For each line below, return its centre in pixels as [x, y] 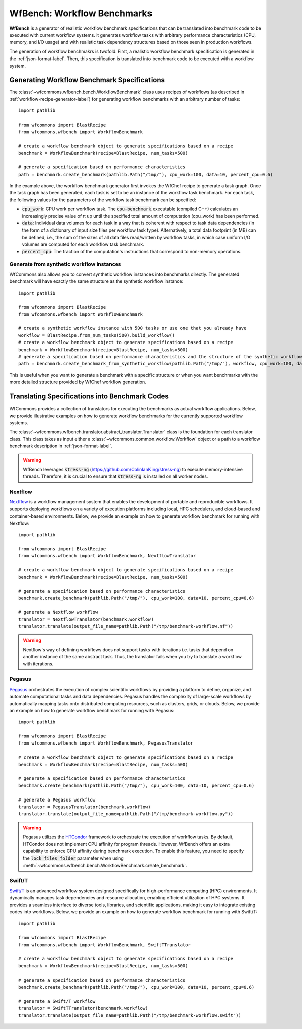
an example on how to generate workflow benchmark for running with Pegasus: [92, 710]
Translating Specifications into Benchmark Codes [89, 397]
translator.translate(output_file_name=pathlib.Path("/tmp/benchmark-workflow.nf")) [126, 626]
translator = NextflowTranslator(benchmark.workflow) [86, 619]
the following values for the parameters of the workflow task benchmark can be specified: [103, 200]
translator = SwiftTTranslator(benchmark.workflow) [83, 1008]
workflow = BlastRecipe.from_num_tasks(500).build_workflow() [97, 335]
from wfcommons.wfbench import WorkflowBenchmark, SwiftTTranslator [104, 945]
